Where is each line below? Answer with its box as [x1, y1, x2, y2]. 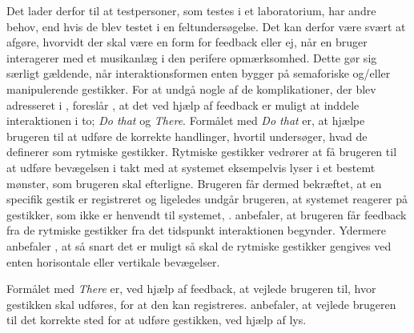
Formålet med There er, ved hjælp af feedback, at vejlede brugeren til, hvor [6, 280, 376, 297]
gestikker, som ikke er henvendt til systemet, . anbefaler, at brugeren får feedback [6, 206, 407, 223]
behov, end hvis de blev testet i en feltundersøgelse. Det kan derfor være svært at [6, 18, 406, 34]
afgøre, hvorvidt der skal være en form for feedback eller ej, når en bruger [6, 34, 368, 50]
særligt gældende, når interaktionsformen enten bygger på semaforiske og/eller [6, 65, 391, 82]
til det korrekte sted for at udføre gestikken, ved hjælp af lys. [6, 311, 307, 328]
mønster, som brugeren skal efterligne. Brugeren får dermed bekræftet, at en [6, 175, 382, 191]
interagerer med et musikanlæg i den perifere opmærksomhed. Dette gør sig [6, 49, 377, 66]
